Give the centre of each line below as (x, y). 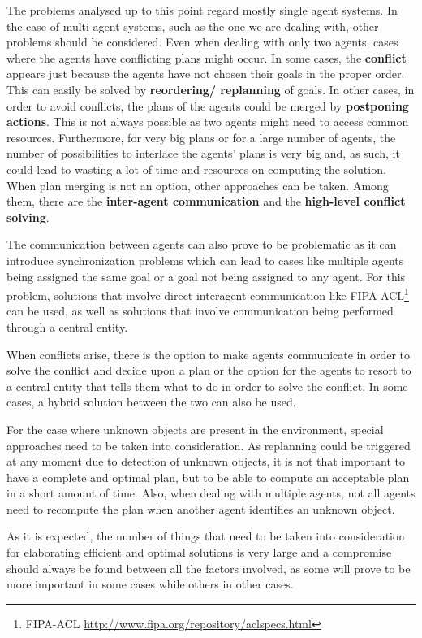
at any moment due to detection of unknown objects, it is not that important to (206, 461)
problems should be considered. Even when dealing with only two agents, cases (202, 42)
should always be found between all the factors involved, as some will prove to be (209, 568)
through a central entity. (67, 326)
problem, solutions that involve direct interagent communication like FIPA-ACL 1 (208, 294)
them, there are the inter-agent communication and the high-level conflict (206, 201)
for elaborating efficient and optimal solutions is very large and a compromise (199, 552)
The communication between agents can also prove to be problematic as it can (202, 244)
